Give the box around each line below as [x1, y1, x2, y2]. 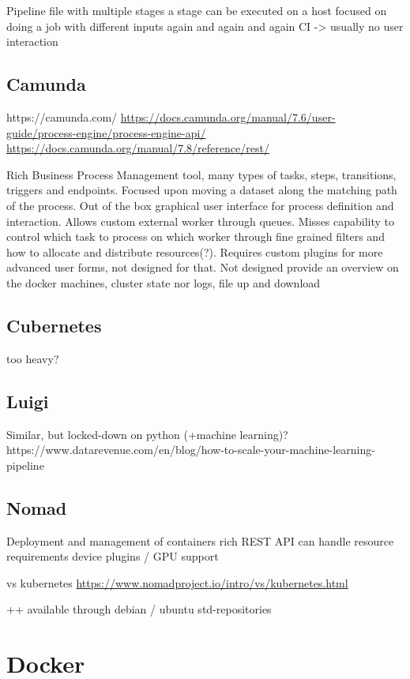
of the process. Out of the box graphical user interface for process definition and [6, 197, 394, 213]
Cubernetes [6, 313, 102, 337]
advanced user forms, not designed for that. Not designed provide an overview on [6, 259, 399, 276]
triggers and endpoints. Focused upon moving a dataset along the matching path [6, 182, 397, 198]
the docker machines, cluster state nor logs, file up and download [6, 274, 321, 291]
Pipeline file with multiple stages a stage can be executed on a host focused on [6, 2, 387, 18]
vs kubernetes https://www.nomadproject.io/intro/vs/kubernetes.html [6, 574, 348, 591]
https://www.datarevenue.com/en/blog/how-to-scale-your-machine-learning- [6, 441, 375, 458]
